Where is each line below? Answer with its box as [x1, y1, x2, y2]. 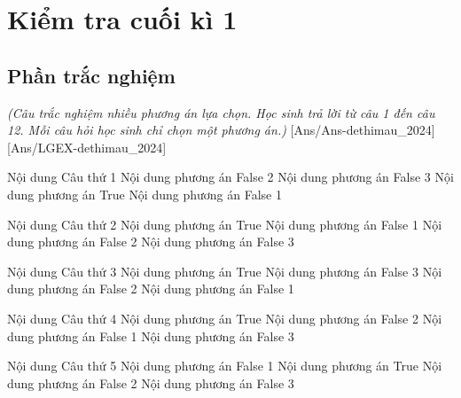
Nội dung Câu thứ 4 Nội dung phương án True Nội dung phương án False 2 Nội [7, 308, 442, 327]
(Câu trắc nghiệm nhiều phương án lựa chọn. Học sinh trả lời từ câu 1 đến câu [7, 103, 435, 121]
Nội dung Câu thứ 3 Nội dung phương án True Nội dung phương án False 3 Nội [7, 261, 442, 280]
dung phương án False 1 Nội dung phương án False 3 [7, 326, 294, 345]
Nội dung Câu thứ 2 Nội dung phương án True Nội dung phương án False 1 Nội [7, 215, 442, 233]
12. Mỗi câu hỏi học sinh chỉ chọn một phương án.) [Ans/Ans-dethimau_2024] [7, 121, 435, 139]
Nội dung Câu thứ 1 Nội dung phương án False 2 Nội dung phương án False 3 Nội [7, 168, 454, 186]
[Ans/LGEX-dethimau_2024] [7, 137, 167, 156]
